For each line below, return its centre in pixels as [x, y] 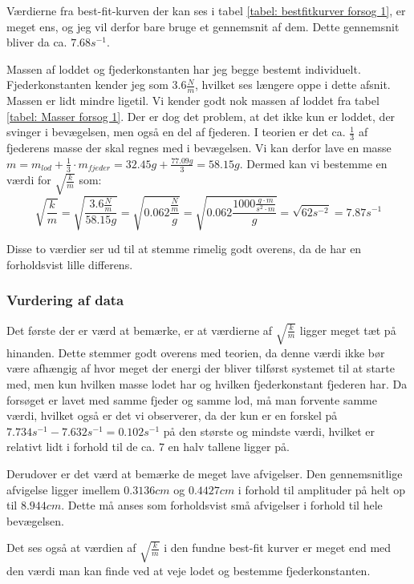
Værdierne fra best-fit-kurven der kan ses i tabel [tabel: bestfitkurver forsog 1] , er [206, 10]
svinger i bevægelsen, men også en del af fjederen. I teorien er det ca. [176, 132]
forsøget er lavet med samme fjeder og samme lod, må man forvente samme [192, 399]
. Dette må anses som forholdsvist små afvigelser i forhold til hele [222, 505]
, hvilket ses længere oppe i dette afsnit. [293, 85]
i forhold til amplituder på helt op [322, 489]
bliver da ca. [37, 42]
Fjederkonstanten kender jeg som [87, 85]
